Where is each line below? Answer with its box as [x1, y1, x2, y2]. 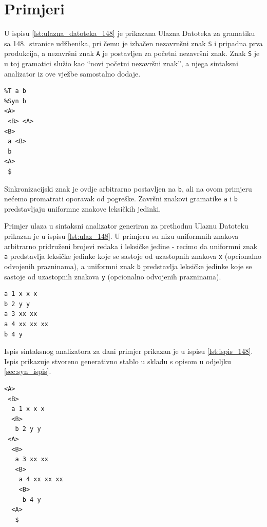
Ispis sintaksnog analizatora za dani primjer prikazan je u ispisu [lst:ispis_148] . [4, 346, 253, 356]
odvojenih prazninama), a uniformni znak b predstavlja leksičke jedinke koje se [4, 260, 252, 271]
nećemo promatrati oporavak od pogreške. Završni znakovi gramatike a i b [4, 193, 238, 204]
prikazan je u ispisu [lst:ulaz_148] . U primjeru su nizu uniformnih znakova [4, 231, 239, 241]
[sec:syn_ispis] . [4, 366, 51, 377]
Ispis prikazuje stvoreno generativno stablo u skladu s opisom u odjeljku [4, 355, 232, 366]
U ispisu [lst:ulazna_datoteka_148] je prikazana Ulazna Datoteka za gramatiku [4, 28, 255, 39]
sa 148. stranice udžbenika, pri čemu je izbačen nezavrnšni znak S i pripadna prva [4, 37, 263, 48]
